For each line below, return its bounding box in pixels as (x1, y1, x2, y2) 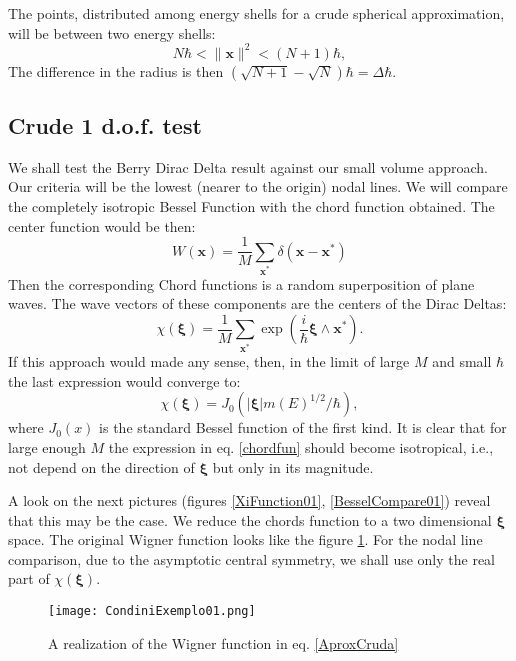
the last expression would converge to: (8, 370, 241, 391)
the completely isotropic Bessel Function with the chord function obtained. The (8, 196, 495, 217)
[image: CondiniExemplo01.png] (48, 604, 256, 619)
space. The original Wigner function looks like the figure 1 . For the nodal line (8, 529, 483, 550)
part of (8, 568, 50, 589)
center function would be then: (8, 215, 196, 236)
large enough (8, 436, 86, 457)
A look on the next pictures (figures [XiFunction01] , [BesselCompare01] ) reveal (8, 490, 491, 511)
